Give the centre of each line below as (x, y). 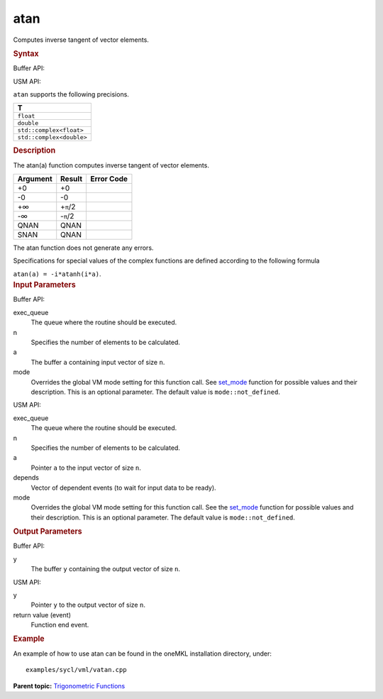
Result (72, 179)
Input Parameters (44, 285)
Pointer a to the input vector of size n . (86, 468)
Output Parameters (48, 532)
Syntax (26, 53)
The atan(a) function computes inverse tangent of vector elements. (111, 165)
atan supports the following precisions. (71, 94)
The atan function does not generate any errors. (83, 248)
